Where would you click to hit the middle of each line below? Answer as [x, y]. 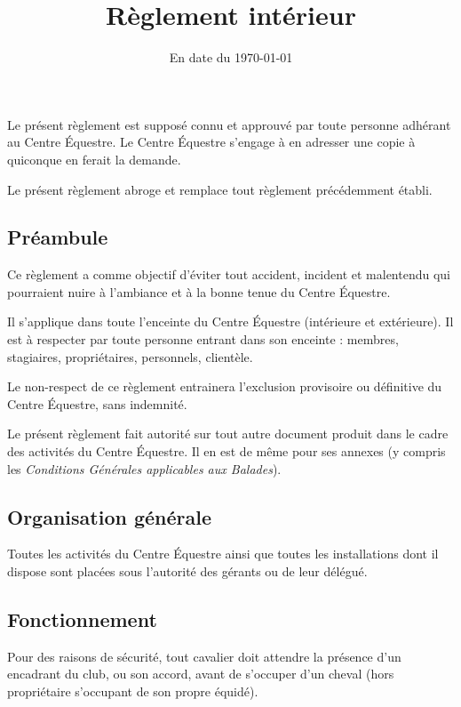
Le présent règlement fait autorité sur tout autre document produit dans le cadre [228, 434]
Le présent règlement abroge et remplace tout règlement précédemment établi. [220, 189]
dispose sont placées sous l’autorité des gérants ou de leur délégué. [187, 571]
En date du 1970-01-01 [231, 57]
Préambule [58, 237]
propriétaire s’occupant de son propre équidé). [133, 691]
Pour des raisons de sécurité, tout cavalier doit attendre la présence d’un [204, 656]
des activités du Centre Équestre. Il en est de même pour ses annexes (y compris [227, 451]
